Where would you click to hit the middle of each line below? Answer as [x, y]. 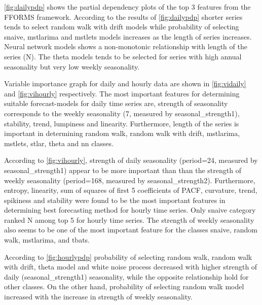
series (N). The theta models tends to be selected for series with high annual [123, 56]
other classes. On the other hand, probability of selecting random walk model [124, 286]
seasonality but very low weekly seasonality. [72, 66]
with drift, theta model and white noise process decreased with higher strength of [131, 267]
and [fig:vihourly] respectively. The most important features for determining [122, 93]
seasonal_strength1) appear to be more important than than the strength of [123, 170]
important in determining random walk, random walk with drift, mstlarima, [122, 133]
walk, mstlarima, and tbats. [47, 240]
